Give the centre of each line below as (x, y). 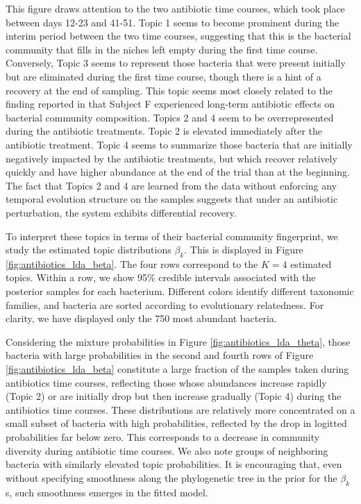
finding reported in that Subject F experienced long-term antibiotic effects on (170, 104)
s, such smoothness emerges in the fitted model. (107, 492)
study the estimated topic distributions (89, 250)
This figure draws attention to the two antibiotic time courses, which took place (175, 8)
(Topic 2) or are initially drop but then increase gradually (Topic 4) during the (174, 396)
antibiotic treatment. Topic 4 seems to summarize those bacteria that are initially (179, 144)
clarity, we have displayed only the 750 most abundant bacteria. (141, 318)
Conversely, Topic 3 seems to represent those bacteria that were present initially (176, 63)
